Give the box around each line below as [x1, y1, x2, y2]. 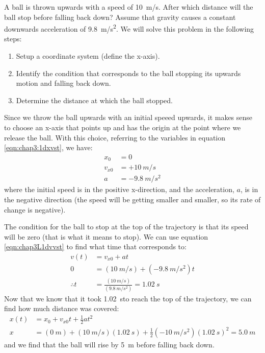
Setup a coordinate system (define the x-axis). [16, 51, 160, 61]
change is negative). [4, 204, 66, 215]
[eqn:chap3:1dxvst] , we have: [4, 142, 93, 153]
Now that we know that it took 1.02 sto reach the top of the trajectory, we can [4, 293, 252, 303]
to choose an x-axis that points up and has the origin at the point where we [4, 122, 241, 132]
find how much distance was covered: [4, 303, 119, 314]
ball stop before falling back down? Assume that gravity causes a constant [4, 11, 236, 22]
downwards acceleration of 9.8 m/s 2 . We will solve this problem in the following [4, 22, 254, 34]
